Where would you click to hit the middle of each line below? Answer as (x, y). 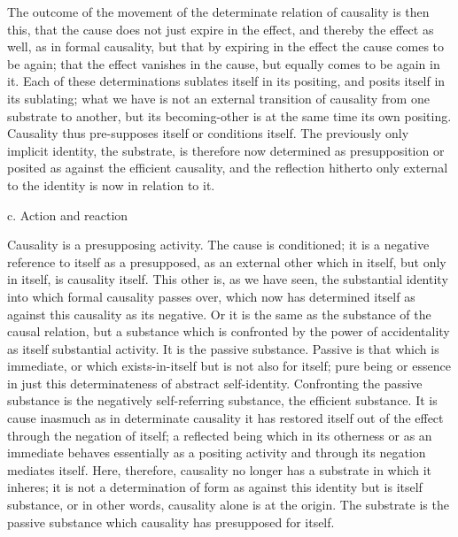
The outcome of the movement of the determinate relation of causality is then (218, 12)
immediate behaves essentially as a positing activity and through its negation (217, 453)
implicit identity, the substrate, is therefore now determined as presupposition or (226, 150)
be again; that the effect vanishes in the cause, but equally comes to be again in (224, 63)
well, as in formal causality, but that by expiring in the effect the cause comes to (226, 46)
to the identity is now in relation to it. (111, 184)
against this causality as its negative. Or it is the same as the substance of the (219, 314)
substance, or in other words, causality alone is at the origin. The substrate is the (228, 505)
